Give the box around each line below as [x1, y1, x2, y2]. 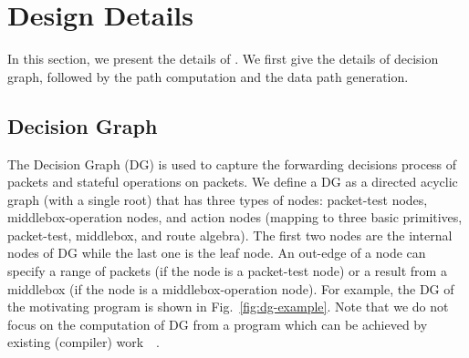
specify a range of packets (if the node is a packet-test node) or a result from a [7, 261, 447, 281]
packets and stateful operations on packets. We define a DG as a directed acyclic [7, 172, 458, 191]
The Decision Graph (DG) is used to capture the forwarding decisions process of [7, 154, 457, 173]
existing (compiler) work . [7, 332, 161, 352]
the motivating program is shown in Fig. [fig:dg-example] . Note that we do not [7, 297, 449, 316]
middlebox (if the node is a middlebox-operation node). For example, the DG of [7, 279, 454, 298]
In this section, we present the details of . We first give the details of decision [7, 49, 439, 68]
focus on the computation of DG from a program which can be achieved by [7, 314, 428, 333]
